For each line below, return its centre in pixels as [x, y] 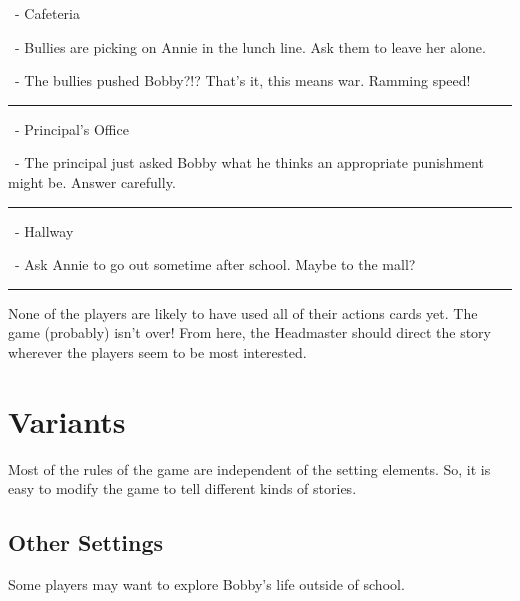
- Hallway [44, 230]
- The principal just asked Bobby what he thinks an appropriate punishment [249, 162]
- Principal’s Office [71, 128]
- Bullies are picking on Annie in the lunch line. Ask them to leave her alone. [250, 46]
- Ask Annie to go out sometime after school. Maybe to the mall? [215, 264]
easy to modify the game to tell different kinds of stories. [182, 488]
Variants [67, 420]
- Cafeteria [47, 13]
